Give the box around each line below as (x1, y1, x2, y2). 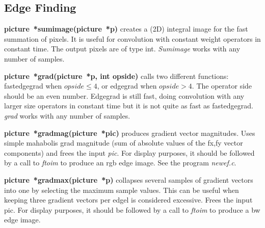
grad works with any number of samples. (4, 110, 130, 121)
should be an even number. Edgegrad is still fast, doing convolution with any (4, 90, 245, 101)
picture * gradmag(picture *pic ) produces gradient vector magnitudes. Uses (4, 127, 255, 138)
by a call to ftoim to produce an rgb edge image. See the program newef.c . (4, 157, 236, 168)
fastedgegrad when (4, 80, 62, 91)
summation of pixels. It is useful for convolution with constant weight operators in (4, 33, 261, 44)
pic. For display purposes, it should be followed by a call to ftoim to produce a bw (4, 204, 260, 215)
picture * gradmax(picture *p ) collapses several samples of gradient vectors (4, 174, 253, 185)
